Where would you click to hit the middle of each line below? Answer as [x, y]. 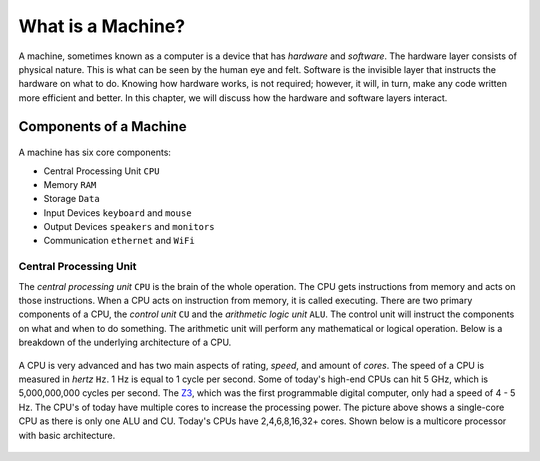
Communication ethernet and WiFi [119, 241]
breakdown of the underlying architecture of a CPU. [125, 342]
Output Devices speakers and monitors [129, 227]
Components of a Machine [102, 126]
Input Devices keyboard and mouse [117, 212]
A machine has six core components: [95, 152]
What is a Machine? [102, 26]
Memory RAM [70, 184]
